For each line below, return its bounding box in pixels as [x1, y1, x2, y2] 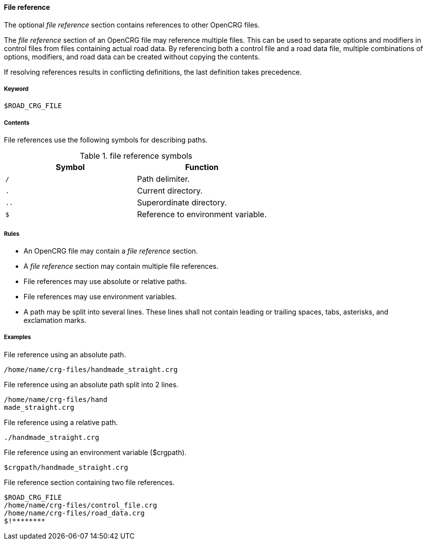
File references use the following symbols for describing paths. [4, 136, 208, 144]
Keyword [4, 86, 29, 92]
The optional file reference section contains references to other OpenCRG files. [4, 20, 260, 29]
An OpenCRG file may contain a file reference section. [24, 246, 198, 255]
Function [185, 162, 219, 172]
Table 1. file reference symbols [80, 151, 192, 161]
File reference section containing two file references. [4, 478, 175, 487]
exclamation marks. [24, 315, 86, 324]
